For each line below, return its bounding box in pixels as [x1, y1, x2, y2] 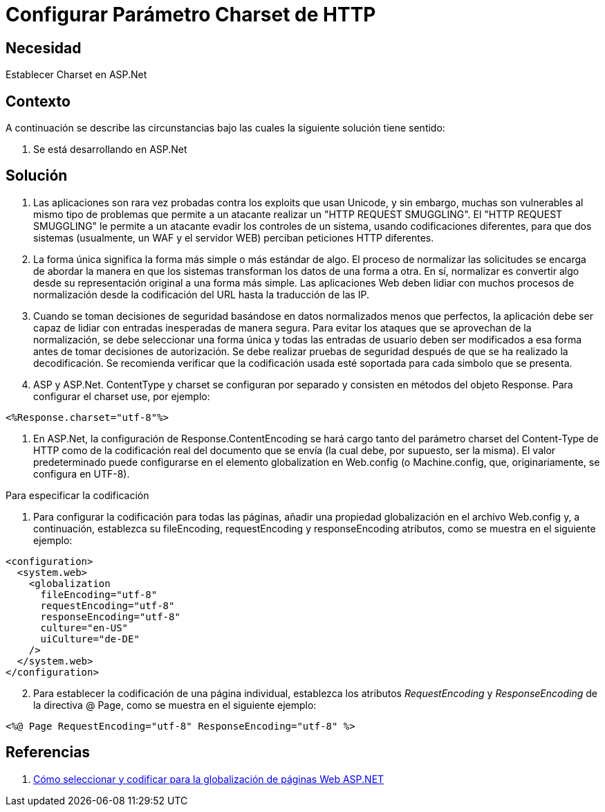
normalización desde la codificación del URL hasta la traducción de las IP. [33, 288, 370, 300]
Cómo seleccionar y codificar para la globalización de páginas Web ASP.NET [33, 773, 384, 785]
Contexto [6, 92, 71, 110]
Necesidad [6, 39, 82, 57]
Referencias [6, 743, 91, 761]
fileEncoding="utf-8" [40, 588, 158, 600]
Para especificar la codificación [6, 489, 149, 501]
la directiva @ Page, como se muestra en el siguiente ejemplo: [33, 698, 317, 711]
